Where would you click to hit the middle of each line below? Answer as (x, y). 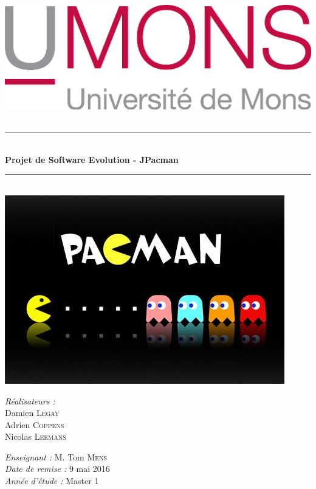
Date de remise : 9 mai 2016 (57, 469)
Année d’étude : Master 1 (52, 481)
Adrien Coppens (35, 424)
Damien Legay (32, 413)
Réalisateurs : (30, 401)
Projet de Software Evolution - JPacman (92, 159)
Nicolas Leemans (36, 436)
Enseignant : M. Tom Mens (56, 456)
